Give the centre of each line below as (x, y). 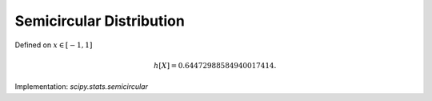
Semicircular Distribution (100, 21)
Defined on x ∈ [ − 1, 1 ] (54, 45)
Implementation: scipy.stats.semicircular (81, 87)
